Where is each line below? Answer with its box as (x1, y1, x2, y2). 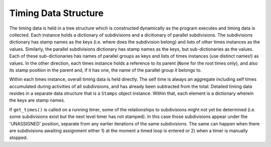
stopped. (9, 134, 28, 140)
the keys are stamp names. (9, 97, 65, 103)
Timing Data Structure (9, 8, 104, 19)
